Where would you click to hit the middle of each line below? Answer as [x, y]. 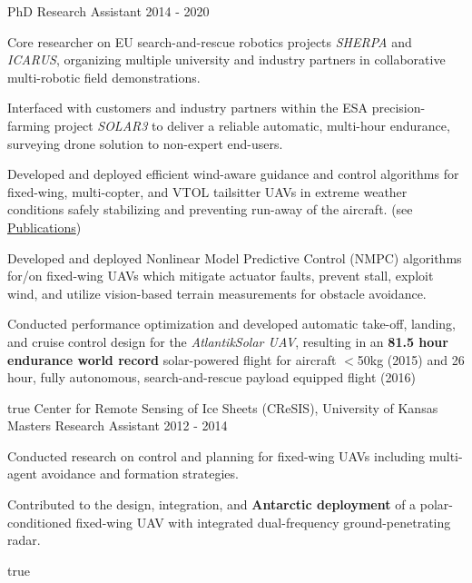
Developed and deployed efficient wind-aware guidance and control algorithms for [233, 174]
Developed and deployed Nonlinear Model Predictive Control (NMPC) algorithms [235, 257]
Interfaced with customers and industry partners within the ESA [188, 108]
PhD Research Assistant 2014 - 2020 [108, 11]
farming [29, 125]
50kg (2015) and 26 [411, 359]
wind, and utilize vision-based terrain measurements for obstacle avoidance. [217, 293]
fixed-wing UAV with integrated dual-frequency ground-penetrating [263, 522]
